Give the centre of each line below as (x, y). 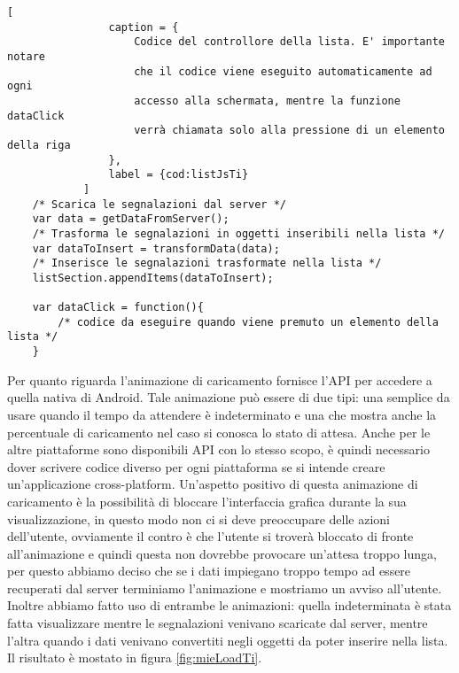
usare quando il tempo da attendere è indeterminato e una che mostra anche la (222, 414)
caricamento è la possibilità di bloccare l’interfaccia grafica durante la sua (207, 501)
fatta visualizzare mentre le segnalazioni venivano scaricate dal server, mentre (218, 623)
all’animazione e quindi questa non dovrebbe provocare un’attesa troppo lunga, (222, 553)
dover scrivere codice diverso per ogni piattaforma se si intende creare (196, 466)
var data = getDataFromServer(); (131, 219)
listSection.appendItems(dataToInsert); (153, 278)
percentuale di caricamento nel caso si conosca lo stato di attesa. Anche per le (219, 432)
